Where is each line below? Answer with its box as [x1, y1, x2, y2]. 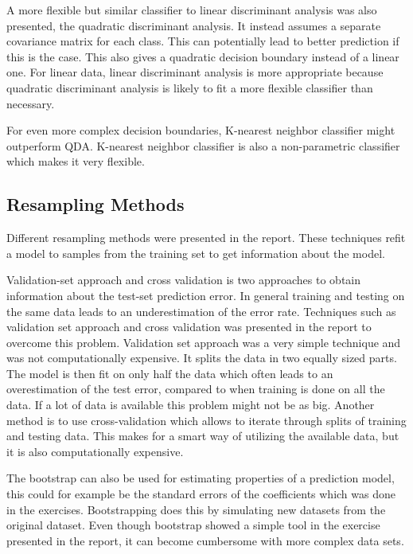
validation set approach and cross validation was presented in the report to [6, 318, 372, 335]
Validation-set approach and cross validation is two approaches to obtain [6, 271, 361, 288]
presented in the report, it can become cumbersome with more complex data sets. [6, 532, 404, 548]
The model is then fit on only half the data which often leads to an [6, 365, 333, 381]
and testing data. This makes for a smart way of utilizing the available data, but [6, 427, 399, 444]
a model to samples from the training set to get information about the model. [6, 244, 385, 261]
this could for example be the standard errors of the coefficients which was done [6, 486, 395, 502]
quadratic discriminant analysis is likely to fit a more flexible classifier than [6, 79, 373, 96]
